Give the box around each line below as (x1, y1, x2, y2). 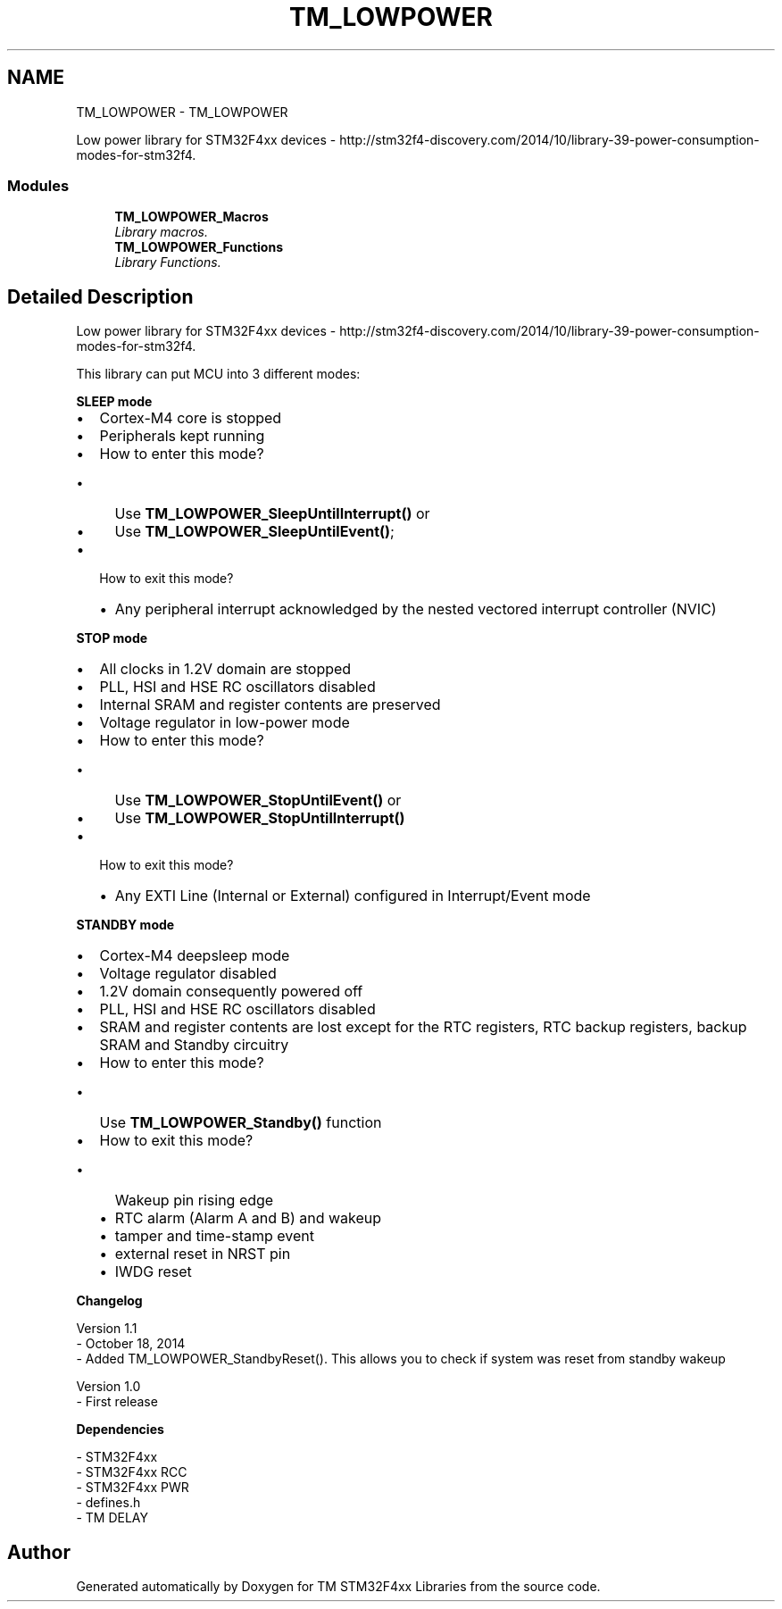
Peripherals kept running (99, 427, 265, 446)
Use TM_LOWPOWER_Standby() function (99, 1113, 382, 1132)
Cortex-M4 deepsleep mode (99, 946, 290, 965)
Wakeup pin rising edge (114, 1191, 274, 1210)
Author (7, 1540, 71, 1563)
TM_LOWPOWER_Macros (114, 209, 269, 225)
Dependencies (76, 1421, 164, 1438)
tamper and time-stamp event (114, 1227, 314, 1246)
